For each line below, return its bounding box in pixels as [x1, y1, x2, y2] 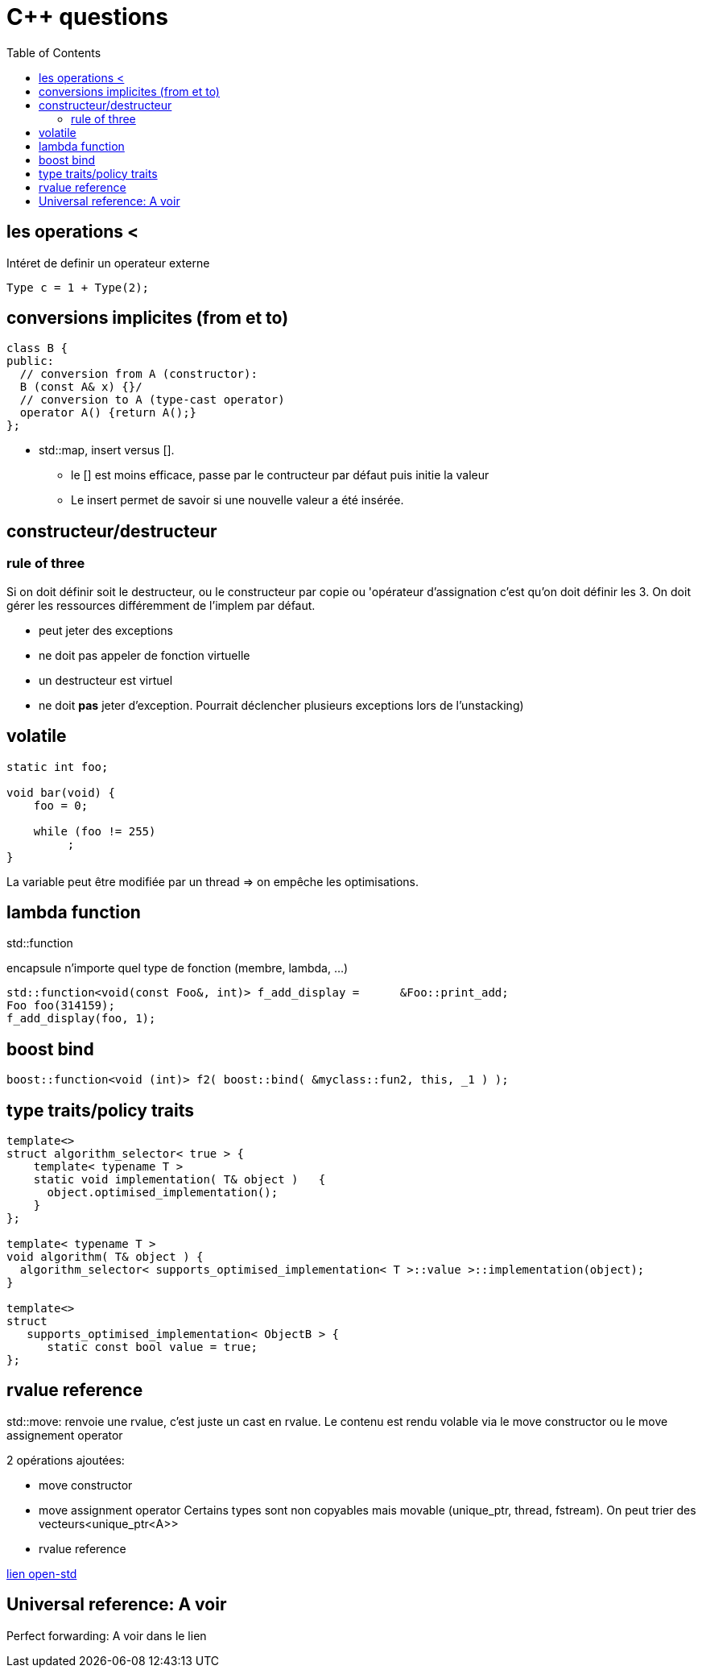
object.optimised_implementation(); [47, 1186, 279, 1200]
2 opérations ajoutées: [6, 1452, 125, 1467]
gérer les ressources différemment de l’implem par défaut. [6, 598, 316, 612]
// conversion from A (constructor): [19, 367, 258, 381]
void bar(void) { [6, 785, 115, 799]
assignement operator [6, 1427, 123, 1442]
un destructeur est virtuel [39, 673, 173, 687]
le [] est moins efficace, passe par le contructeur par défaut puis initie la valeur [71, 468, 489, 483]
